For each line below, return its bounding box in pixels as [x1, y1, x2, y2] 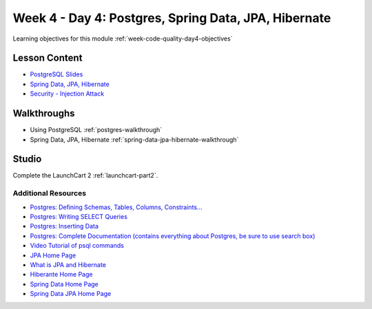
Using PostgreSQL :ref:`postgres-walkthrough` [30, 126, 163, 134]
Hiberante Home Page [30, 270, 93, 279]
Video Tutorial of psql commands [30, 242, 124, 250]
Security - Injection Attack [30, 89, 105, 98]
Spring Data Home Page [30, 279, 99, 288]
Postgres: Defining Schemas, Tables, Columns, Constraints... [30, 203, 203, 211]
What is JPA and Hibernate [30, 260, 107, 268]
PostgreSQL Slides [30, 70, 83, 78]
